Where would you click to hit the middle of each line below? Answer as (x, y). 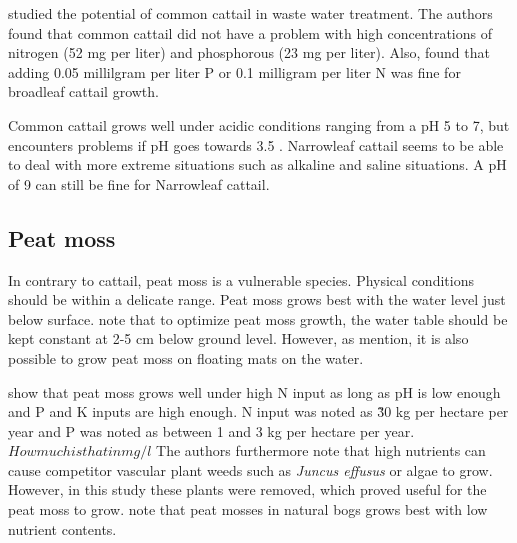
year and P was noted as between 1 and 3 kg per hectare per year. (211, 430)
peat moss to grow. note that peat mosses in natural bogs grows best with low (248, 509)
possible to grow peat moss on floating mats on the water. (186, 357)
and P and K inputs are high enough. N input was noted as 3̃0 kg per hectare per (258, 411)
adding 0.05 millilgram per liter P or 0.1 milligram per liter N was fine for (234, 71)
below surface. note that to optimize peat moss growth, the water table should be (258, 318)
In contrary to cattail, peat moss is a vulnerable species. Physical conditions (241, 279)
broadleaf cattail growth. (83, 91)
